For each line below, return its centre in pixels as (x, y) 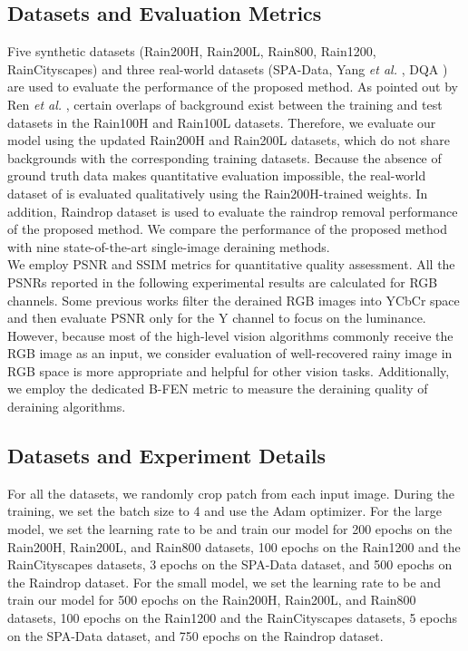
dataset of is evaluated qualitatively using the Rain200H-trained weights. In (218, 193)
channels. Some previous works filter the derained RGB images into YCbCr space (234, 300)
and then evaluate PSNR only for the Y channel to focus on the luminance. (217, 318)
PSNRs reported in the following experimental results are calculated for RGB (223, 282)
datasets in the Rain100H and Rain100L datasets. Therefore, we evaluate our (222, 122)
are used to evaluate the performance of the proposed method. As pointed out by (233, 87)
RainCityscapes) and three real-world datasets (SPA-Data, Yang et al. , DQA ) (228, 68)
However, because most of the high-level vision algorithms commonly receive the (230, 335)
